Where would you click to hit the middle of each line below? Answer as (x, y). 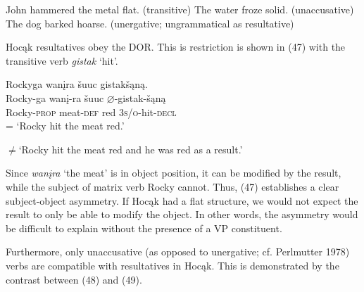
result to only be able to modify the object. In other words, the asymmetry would (182, 214)
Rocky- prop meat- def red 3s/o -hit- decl (91, 112)
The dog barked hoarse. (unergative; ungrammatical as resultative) (150, 23)
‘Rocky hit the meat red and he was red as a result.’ (131, 149)
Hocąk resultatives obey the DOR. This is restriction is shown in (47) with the (176, 47)
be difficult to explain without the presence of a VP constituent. (144, 228)
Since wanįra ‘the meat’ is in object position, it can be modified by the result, (174, 173)
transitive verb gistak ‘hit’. (62, 60)
